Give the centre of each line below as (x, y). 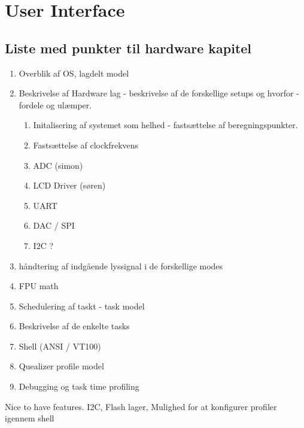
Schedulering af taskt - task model (82, 306)
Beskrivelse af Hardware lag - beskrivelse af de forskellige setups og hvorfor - (159, 93)
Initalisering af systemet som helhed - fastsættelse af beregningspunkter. (165, 125)
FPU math (39, 286)
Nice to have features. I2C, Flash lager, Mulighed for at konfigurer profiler (141, 406)
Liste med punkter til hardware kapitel (128, 48)
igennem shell (30, 418)
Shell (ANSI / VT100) (60, 346)
